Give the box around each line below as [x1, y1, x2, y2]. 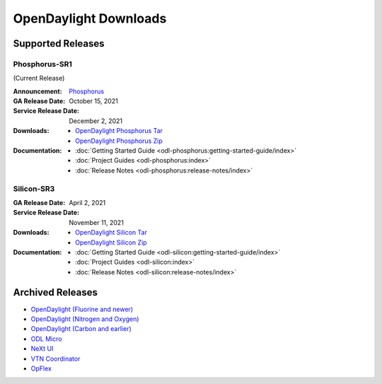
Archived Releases [13, 286, 98, 298]
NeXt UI [30, 344, 54, 353]
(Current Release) [13, 74, 65, 83]
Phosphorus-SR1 [13, 59, 72, 69]
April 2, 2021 [69, 198, 106, 206]
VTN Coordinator [30, 354, 81, 363]
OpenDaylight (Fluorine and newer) [30, 305, 134, 313]
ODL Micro [30, 334, 63, 343]
